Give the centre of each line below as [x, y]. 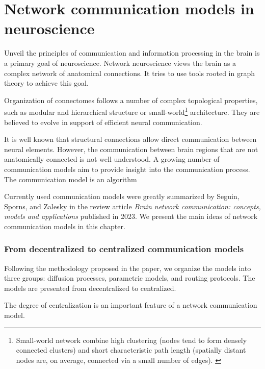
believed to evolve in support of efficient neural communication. [103, 122]
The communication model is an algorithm [71, 179]
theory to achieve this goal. [46, 83]
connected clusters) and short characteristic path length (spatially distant [131, 350]
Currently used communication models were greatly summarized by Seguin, [122, 196]
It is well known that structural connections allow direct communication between [130, 139]
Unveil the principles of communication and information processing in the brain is [132, 53]
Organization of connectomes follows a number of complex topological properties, [131, 100]
